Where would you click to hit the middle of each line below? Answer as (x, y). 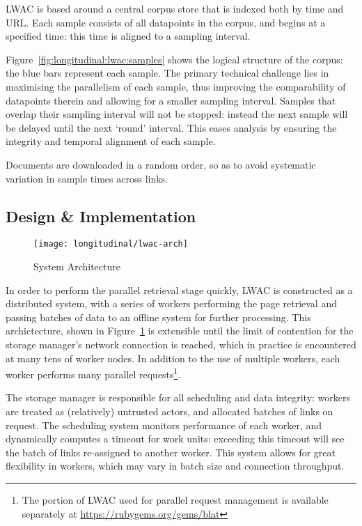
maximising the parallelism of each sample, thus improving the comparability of (176, 86)
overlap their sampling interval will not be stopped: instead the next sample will (177, 114)
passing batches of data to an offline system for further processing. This (158, 317)
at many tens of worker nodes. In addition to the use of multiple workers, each (173, 358)
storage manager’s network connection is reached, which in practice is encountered (181, 344)
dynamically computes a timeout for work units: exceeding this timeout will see (175, 439)
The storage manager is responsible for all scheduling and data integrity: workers (178, 397)
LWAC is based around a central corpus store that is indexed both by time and (175, 8)
